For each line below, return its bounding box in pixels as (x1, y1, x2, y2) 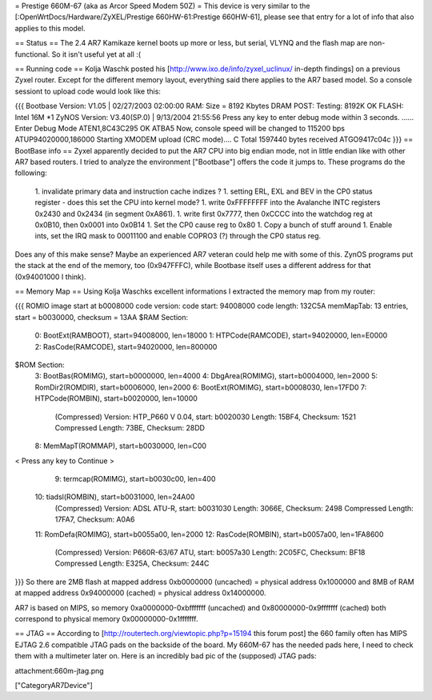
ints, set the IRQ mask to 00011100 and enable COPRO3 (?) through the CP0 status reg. (34, 231, 322, 241)
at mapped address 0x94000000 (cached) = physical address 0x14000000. (14, 588, 266, 598)
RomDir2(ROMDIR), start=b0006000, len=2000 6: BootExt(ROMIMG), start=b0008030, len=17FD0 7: (34, 382, 367, 392)
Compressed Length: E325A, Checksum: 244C (54, 558, 210, 568)
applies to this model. (14, 23, 86, 33)
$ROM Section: (14, 360, 66, 370)
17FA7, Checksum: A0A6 (54, 514, 135, 524)
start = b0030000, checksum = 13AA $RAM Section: (14, 312, 188, 322)
